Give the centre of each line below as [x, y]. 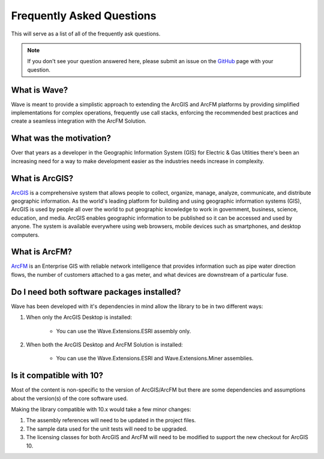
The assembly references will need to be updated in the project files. [111, 420]
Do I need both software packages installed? [96, 292]
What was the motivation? [61, 138]
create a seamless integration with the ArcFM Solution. [79, 121]
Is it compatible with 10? [57, 376]
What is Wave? [40, 90]
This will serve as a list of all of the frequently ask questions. [86, 34]
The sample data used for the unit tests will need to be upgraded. [107, 429]
